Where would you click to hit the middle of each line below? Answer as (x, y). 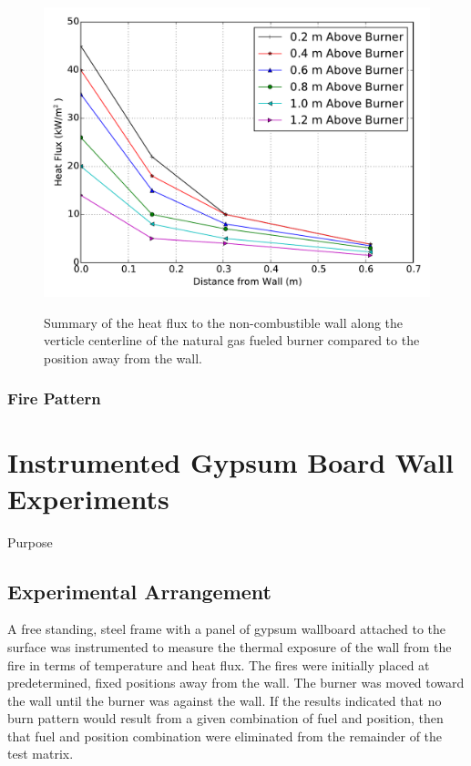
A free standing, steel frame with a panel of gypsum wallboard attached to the (227, 629)
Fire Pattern (54, 398)
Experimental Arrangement (140, 591)
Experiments (88, 498)
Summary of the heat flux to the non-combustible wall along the (224, 322)
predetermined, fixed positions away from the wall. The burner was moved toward (236, 683)
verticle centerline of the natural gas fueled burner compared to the (232, 340)
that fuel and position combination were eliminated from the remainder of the (225, 735)
